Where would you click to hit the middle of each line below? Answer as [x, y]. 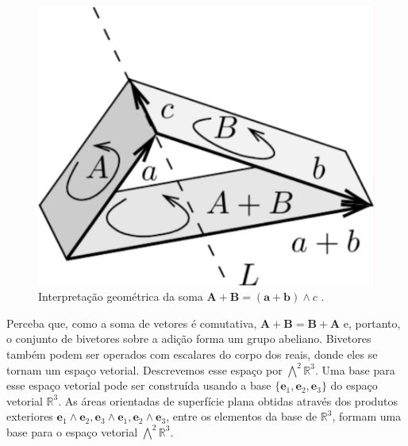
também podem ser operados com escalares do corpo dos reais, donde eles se [192, 354]
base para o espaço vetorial [72, 431]
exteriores [30, 416]
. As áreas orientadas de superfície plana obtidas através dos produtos [228, 400]
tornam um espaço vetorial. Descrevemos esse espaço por [144, 369]
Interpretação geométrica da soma [121, 296]
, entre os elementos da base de [242, 416]
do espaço [354, 385]
